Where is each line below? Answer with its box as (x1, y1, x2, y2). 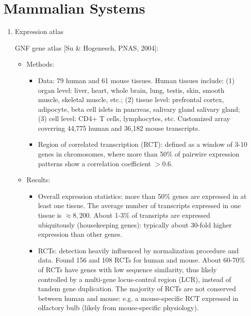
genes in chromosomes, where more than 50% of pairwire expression (38, 149, 240, 159)
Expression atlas (15, 26, 64, 36)
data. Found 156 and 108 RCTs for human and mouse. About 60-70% (38, 255, 245, 265)
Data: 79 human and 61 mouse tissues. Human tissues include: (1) (38, 75, 235, 85)
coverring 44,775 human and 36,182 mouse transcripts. (38, 123, 200, 133)
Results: (26, 175, 50, 185)
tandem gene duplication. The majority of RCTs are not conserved (38, 283, 236, 294)
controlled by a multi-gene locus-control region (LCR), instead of (38, 274, 232, 284)
